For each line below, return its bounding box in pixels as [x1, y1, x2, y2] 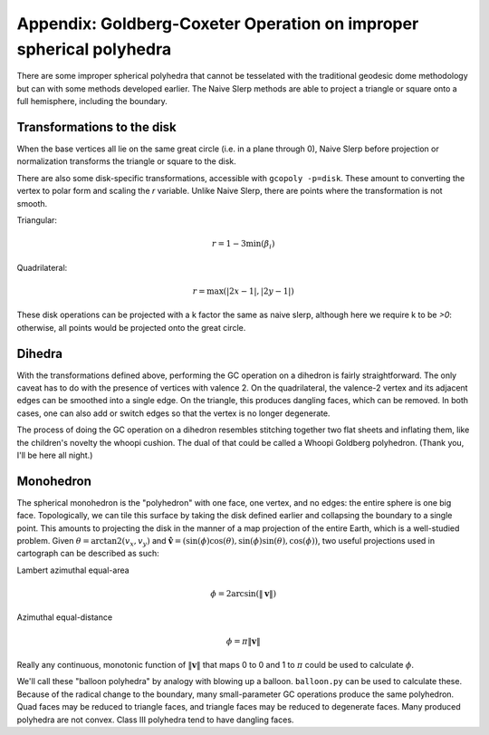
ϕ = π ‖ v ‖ [226, 635, 261, 646]
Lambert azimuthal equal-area [16, 565, 130, 575]
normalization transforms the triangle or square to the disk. [16, 156, 237, 167]
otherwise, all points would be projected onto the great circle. [16, 322, 246, 333]
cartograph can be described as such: [16, 548, 160, 559]
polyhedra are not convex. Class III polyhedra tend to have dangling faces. [16, 714, 294, 725]
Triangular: [16, 214, 58, 226]
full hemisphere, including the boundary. [16, 96, 168, 107]
